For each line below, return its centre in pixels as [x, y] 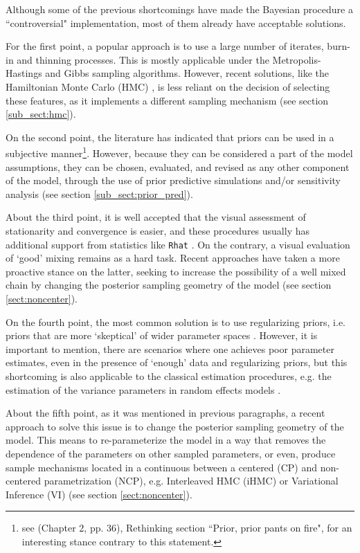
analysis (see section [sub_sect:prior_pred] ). [99, 193]
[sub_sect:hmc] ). [41, 114]
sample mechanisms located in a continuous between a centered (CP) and [162, 467]
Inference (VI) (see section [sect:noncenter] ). [99, 494]
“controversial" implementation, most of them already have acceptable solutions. [176, 22]
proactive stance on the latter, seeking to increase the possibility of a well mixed [176, 271]
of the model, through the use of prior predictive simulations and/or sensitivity [173, 180]
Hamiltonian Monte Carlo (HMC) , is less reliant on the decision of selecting [168, 86]
